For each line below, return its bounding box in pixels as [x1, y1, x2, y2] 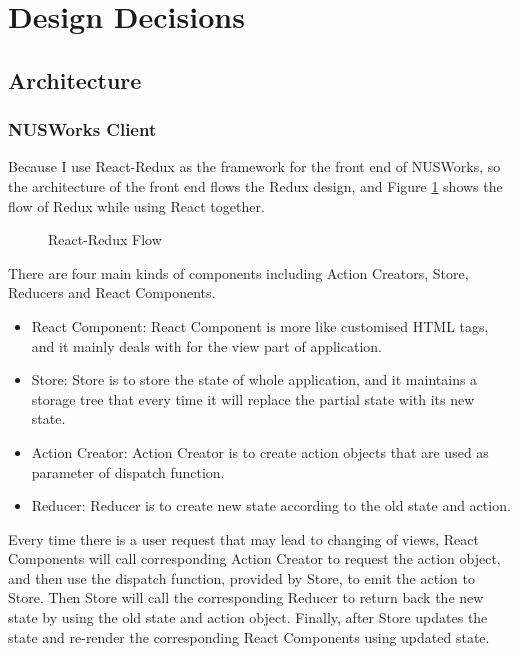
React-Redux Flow [48, 229, 162, 250]
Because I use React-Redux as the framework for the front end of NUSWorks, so [8, 156, 501, 177]
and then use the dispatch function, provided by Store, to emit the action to [8, 567, 475, 588]
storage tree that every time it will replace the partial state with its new [31, 388, 475, 409]
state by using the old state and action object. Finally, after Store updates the [8, 607, 488, 628]
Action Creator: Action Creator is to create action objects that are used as [31, 441, 489, 462]
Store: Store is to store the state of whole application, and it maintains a [31, 369, 478, 390]
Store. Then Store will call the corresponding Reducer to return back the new [8, 587, 484, 608]
